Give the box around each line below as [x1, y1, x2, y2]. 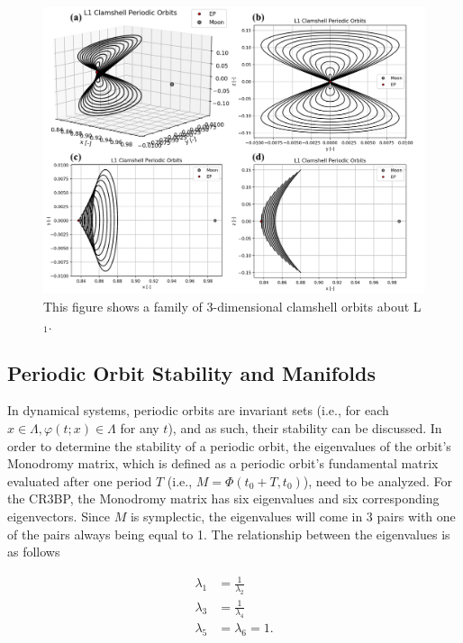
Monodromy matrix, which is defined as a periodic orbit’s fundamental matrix [7, 454, 439, 473]
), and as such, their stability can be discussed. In [168, 418, 442, 437]
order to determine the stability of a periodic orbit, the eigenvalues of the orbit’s [7, 436, 451, 455]
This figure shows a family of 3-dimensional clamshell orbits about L [43, 297, 422, 315]
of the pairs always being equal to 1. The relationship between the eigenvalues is [7, 524, 450, 543]
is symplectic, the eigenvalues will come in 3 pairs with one [130, 506, 456, 525]
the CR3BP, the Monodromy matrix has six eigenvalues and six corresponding [7, 489, 440, 508]
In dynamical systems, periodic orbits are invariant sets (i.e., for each [7, 401, 389, 420]
